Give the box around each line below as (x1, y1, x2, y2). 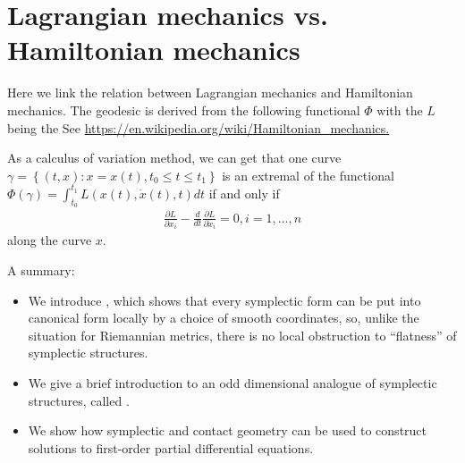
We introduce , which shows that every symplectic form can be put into (28, 290, 421, 309)
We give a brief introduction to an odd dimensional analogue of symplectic (28, 374, 437, 392)
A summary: (7, 261, 75, 280)
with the (376, 100, 423, 119)
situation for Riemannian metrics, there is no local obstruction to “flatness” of (28, 325, 457, 344)
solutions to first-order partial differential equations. (28, 438, 314, 457)
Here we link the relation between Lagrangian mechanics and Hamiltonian (7, 83, 413, 102)
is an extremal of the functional (222, 165, 394, 184)
